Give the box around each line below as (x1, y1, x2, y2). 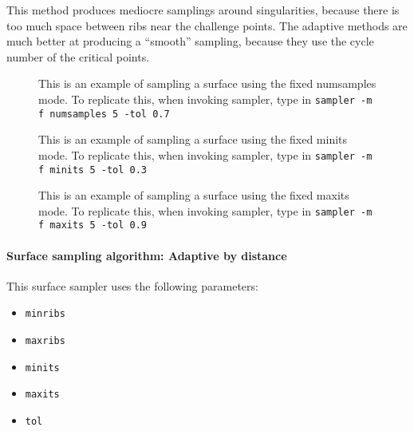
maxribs (25, 335, 65, 347)
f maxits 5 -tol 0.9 (38, 219, 148, 231)
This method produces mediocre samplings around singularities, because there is (6, 2, 400, 18)
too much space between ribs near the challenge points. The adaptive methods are (6, 17, 408, 34)
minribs (25, 308, 65, 320)
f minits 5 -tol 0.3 (38, 164, 148, 176)
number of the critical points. (6, 48, 150, 65)
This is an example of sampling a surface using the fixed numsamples (38, 75, 377, 92)
